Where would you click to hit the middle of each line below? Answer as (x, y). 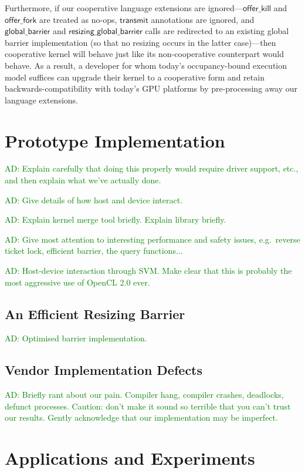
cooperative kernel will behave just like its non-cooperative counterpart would (144, 54)
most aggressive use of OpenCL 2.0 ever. (77, 282)
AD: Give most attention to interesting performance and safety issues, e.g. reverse (152, 239)
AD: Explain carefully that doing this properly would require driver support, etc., (152, 168)
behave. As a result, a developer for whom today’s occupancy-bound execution (146, 65)
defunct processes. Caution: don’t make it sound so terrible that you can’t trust (148, 406)
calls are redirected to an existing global (217, 31)
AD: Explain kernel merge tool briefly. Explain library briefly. (116, 219)
